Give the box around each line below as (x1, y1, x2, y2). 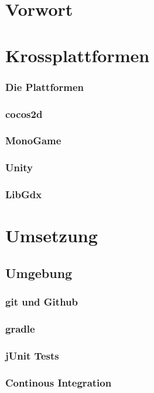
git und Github (5, 294, 78, 309)
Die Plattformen (5, 79, 84, 94)
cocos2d (5, 106, 43, 121)
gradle (5, 321, 35, 336)
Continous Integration (5, 375, 112, 389)
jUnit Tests (5, 348, 59, 362)
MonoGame (5, 133, 61, 148)
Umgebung (5, 263, 73, 282)
